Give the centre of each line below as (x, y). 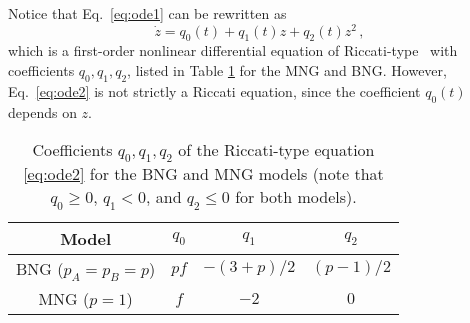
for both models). (296, 197)
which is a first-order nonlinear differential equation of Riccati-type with (233, 50)
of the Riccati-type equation (276, 150)
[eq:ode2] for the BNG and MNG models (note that (203, 174)
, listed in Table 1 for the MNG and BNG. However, (287, 70)
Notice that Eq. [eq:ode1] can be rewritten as (147, 13)
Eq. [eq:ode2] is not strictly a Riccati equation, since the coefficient (214, 90)
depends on (42, 111)
